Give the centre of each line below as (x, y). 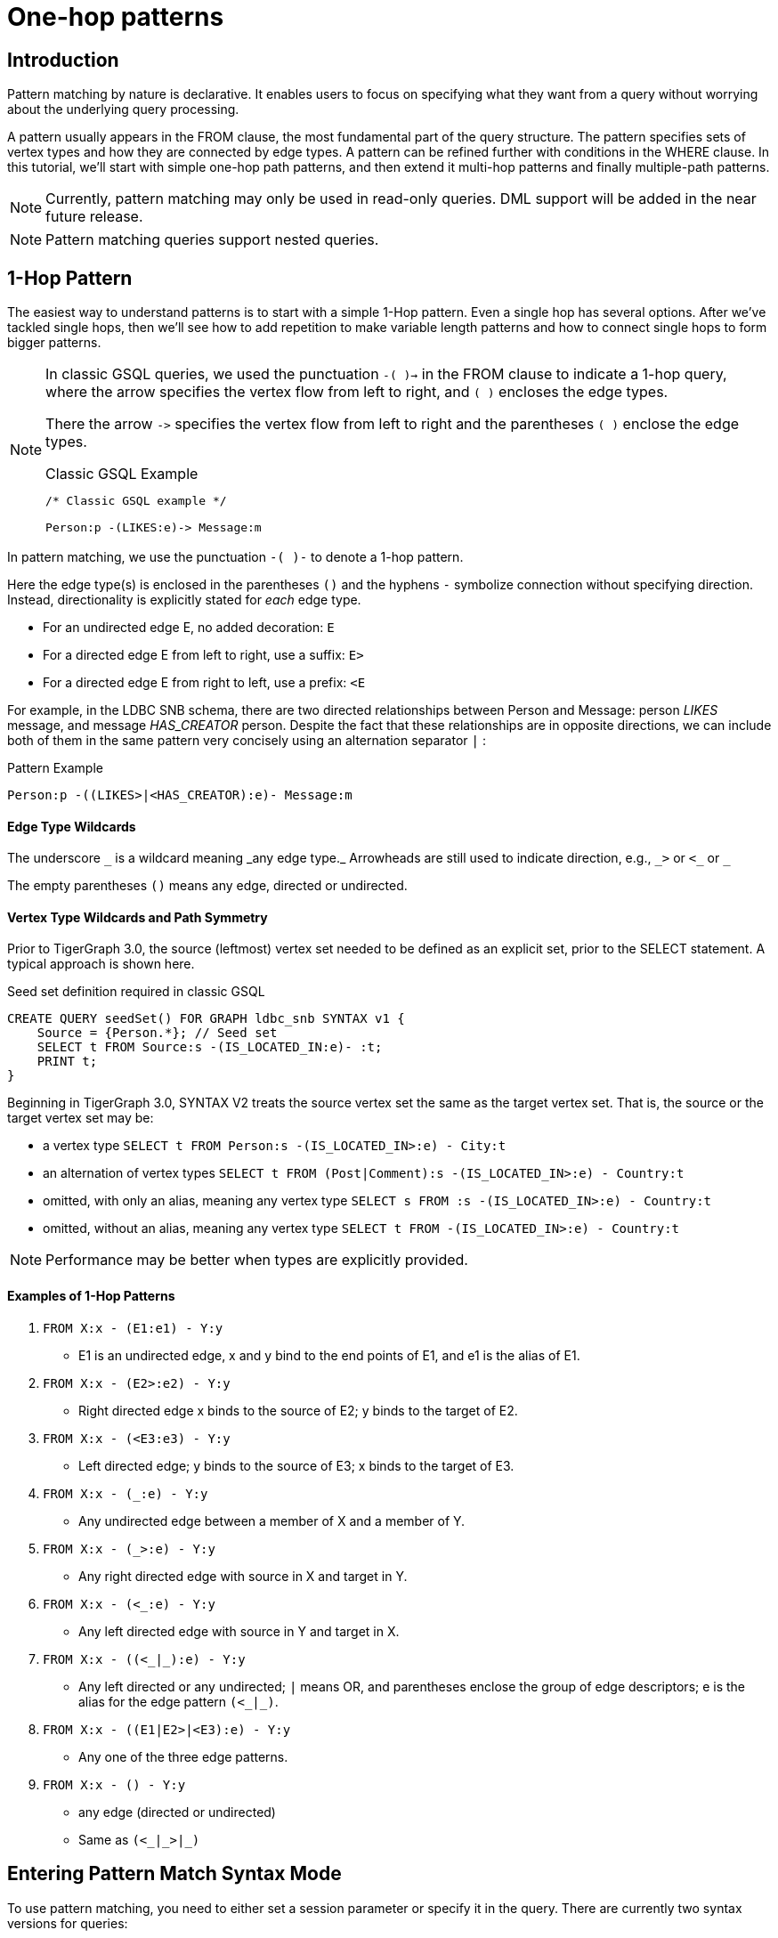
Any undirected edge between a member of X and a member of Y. (272, 1520)
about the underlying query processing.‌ (123, 109)
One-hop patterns (116, 17)
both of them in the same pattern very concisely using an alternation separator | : (247, 741)
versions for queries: (68, 1923)
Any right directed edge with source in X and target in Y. (243, 1576)
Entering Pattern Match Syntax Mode (174, 1874)
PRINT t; (67, 1062)
